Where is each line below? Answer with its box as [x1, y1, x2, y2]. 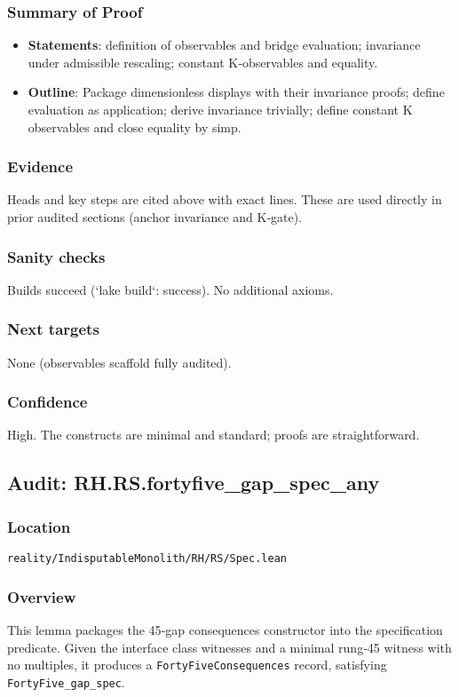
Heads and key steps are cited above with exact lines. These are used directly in [7, 190, 442, 209]
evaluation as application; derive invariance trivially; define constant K [28, 100, 413, 118]
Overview [7, 585, 76, 607]
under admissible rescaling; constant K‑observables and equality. [28, 52, 378, 71]
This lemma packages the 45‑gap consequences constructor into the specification [7, 620, 443, 638]
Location [7, 515, 71, 537]
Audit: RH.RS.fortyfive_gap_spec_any [7, 469, 380, 496]
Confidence [7, 391, 88, 413]
